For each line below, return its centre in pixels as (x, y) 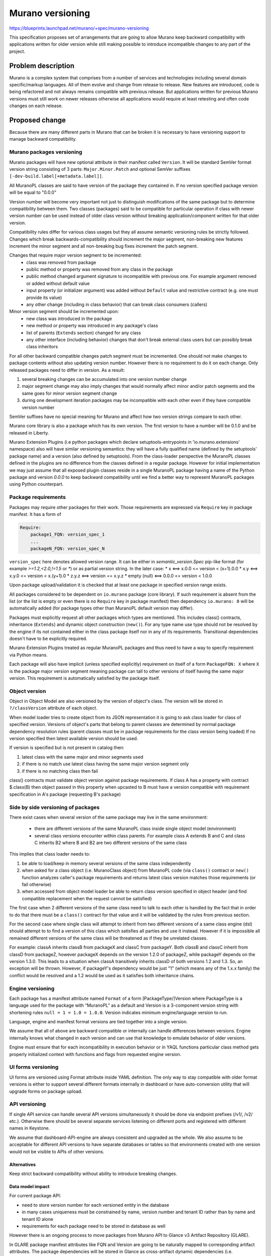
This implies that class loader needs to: (50, 854)
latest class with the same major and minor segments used (83, 757)
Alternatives (23, 1164)
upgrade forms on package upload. (46, 1091)
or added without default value (58, 283)
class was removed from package (61, 262)
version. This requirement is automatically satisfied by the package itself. (85, 678)
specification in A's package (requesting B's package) (65, 794)
